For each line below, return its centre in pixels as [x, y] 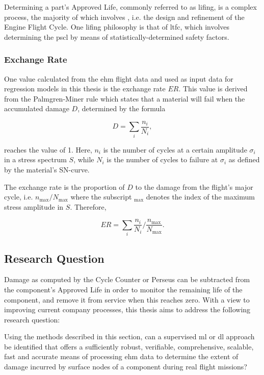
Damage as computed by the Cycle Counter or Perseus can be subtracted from [127, 279]
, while [84, 159]
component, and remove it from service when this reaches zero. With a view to [127, 299]
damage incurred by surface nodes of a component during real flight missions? [126, 367]
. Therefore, [88, 206]
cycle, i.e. [19, 197]
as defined [244, 159]
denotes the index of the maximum [200, 197]
